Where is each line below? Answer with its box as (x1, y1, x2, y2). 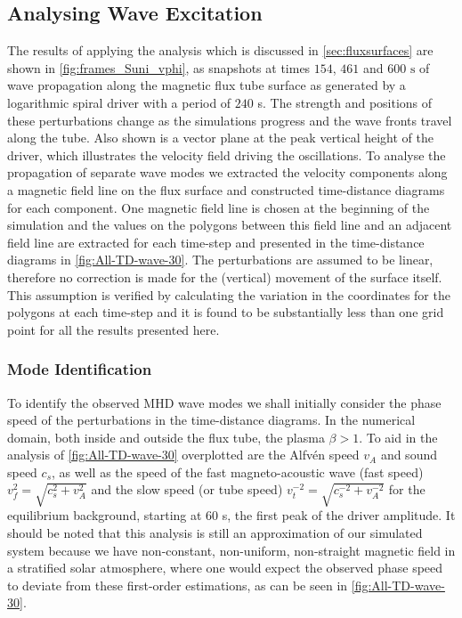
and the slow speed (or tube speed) (91, 480, 283, 499)
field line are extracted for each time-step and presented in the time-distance (7, 232, 425, 251)
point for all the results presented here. (7, 320, 220, 338)
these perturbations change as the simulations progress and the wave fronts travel (7, 110, 452, 129)
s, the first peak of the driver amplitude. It (222, 506, 456, 524)
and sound (380, 445, 437, 464)
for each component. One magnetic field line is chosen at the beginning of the (7, 198, 430, 216)
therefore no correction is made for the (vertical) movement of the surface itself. (7, 267, 442, 286)
